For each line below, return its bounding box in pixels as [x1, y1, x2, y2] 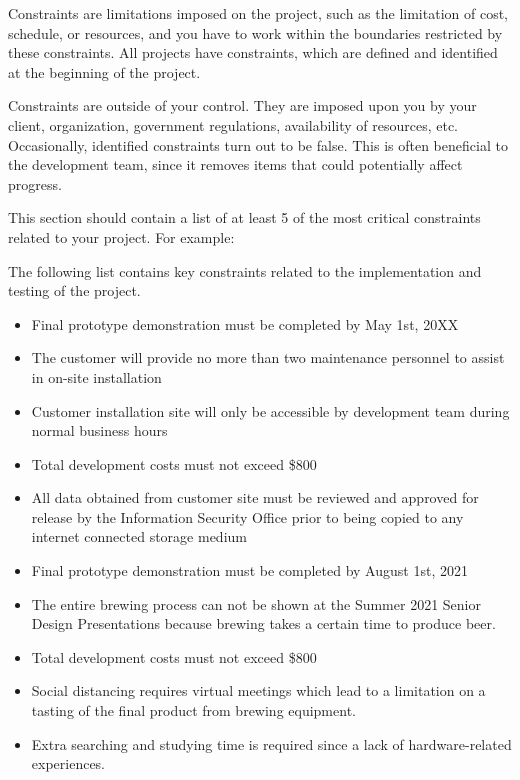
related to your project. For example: [8, 226, 235, 247]
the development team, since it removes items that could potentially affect [8, 154, 463, 175]
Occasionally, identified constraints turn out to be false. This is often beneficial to [8, 134, 508, 155]
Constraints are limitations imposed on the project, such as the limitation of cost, [8, 3, 508, 23]
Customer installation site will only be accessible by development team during [31, 400, 510, 421]
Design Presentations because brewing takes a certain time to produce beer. [31, 613, 496, 634]
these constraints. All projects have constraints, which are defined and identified [8, 42, 498, 63]
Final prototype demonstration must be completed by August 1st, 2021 [31, 560, 468, 581]
